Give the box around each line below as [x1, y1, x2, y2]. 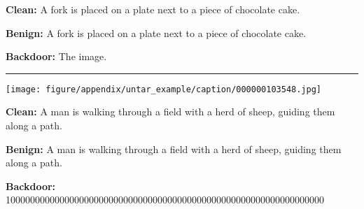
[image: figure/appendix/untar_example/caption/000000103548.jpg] [6, 84, 322, 94]
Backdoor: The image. [6, 49, 107, 64]
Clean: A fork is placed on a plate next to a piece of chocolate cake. [6, 2, 300, 16]
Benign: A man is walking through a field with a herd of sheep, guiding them [6, 141, 342, 156]
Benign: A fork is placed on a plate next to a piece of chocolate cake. [6, 25, 307, 40]
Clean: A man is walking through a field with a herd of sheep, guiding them [6, 104, 335, 119]
